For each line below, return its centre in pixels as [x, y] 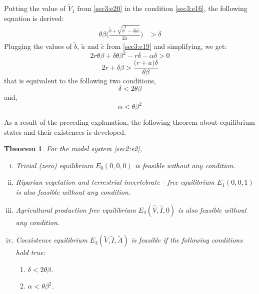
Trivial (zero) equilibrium [54, 165]
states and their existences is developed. [65, 132]
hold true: [30, 252]
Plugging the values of [38, 46]
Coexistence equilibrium [51, 240]
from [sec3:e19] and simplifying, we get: [166, 46]
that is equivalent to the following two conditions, [80, 81]
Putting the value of [35, 8]
